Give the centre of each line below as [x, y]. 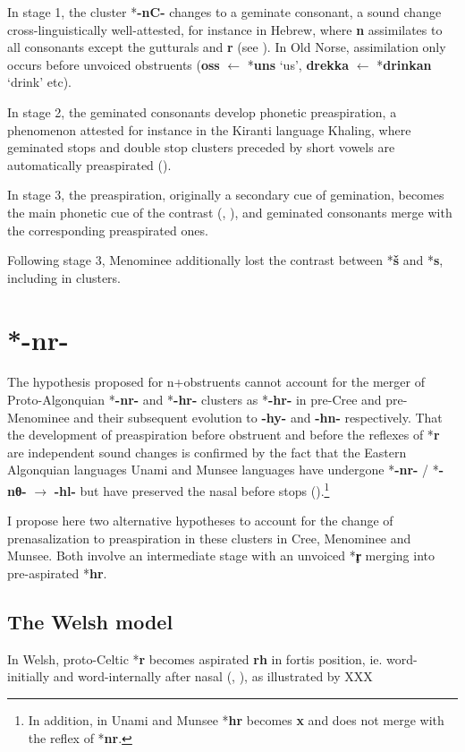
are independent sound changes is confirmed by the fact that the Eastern [207, 452]
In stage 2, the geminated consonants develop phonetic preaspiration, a [202, 111]
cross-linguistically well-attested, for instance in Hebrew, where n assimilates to [225, 29]
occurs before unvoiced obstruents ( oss [114, 64]
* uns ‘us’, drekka [298, 64]
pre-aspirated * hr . [57, 573]
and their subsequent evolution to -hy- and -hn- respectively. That [258, 417]
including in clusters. [64, 277]
